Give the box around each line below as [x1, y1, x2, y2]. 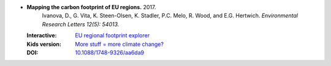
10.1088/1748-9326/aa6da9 [75, 49, 144, 56]
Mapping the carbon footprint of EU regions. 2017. [26, 4, 156, 10]
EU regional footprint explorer [75, 32, 150, 39]
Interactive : [26, 32, 57, 39]
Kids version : [26, 40, 61, 48]
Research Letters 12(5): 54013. [42, 20, 120, 28]
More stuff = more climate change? [75, 40, 164, 48]
